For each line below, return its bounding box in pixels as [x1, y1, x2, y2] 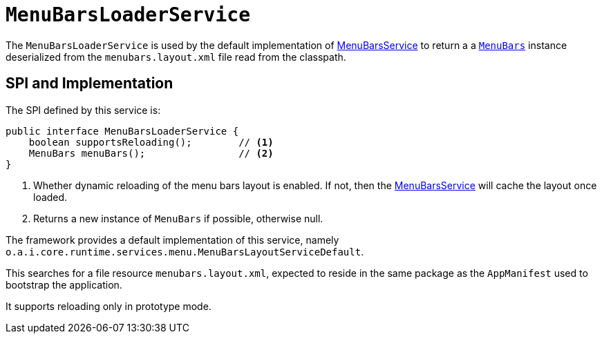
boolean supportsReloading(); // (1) [28, 136, 274, 148]
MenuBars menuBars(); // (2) [28, 147, 274, 159]
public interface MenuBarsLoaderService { [6, 125, 239, 137]
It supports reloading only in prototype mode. [6, 300, 211, 312]
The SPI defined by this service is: [6, 104, 161, 116]
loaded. [33, 191, 68, 203]
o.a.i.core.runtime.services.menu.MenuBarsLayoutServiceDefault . [6, 245, 364, 258]
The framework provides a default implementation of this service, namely [6, 233, 339, 246]
